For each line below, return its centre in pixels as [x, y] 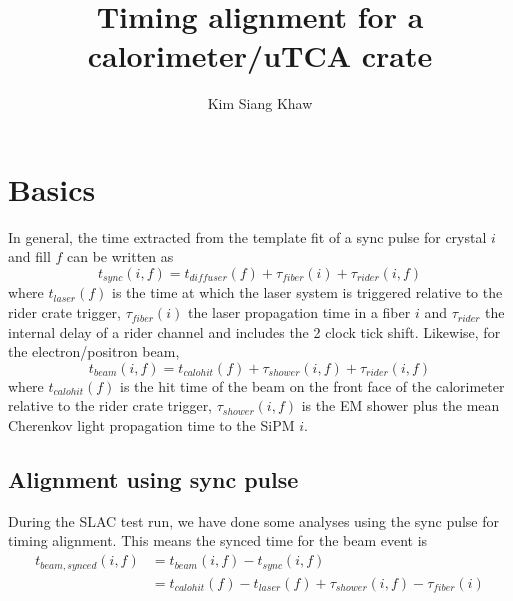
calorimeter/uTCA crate [260, 55]
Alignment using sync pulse [153, 479]
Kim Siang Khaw [260, 103]
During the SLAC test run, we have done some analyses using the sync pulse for [254, 520]
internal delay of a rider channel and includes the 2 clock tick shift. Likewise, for [254, 331]
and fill [29, 256]
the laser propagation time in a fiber [299, 312]
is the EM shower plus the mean [400, 405]
